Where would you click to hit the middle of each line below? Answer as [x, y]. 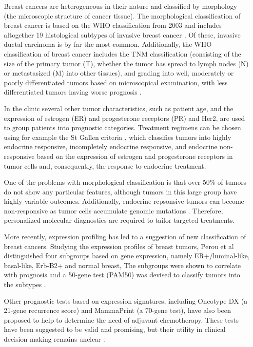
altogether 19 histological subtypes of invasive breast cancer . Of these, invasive [122, 34]
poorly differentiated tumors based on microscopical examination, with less [116, 82]
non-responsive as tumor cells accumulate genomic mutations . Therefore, [114, 210]
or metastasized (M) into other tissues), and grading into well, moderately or [119, 73]
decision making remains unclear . [55, 339]
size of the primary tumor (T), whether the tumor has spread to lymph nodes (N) [126, 63]
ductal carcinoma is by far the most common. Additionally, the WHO [108, 44]
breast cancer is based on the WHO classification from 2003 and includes [113, 25]
